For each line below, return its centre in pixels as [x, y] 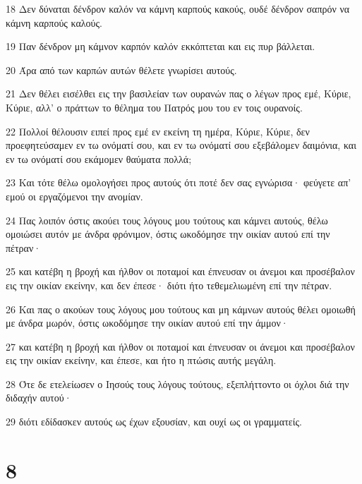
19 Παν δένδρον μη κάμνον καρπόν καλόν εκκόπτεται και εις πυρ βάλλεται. [161, 46]
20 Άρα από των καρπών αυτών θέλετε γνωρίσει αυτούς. [121, 69]
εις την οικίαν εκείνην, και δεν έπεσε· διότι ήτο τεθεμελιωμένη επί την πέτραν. [169, 285]
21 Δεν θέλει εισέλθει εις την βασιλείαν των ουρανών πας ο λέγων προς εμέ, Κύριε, [179, 93]
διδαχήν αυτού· [39, 398]
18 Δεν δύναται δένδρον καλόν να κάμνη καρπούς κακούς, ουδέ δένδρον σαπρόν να [178, 8]
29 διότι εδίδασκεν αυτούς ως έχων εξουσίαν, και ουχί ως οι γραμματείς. [154, 422]
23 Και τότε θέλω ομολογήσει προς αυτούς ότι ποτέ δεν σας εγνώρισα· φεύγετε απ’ [179, 182]
